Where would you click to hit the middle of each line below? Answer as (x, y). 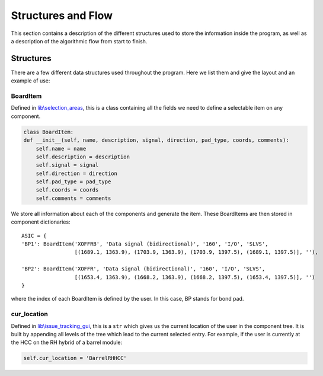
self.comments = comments (73, 198)
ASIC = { (34, 235)
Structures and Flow (62, 15)
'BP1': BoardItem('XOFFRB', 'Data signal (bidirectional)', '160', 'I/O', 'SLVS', (145, 244)
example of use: (31, 81)
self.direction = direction (77, 173)
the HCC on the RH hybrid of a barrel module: (67, 342)
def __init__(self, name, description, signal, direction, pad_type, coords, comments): (156, 140)
